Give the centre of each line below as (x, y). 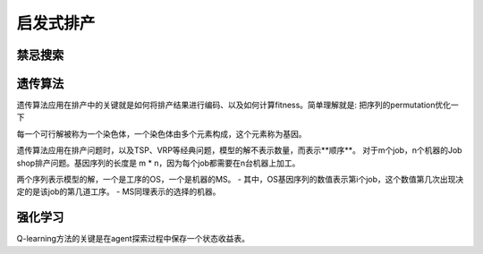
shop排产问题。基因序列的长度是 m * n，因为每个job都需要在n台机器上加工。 (158, 163)
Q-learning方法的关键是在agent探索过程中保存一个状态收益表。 (133, 239)
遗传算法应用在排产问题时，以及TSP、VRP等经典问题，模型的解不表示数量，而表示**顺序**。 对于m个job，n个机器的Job (239, 150)
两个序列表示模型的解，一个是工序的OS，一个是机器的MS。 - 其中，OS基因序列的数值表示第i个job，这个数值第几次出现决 (240, 180)
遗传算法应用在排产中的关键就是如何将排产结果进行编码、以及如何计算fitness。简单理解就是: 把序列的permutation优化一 (238, 105)
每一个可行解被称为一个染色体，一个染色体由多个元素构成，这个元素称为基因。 (161, 133)
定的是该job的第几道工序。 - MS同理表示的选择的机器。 (119, 191)
